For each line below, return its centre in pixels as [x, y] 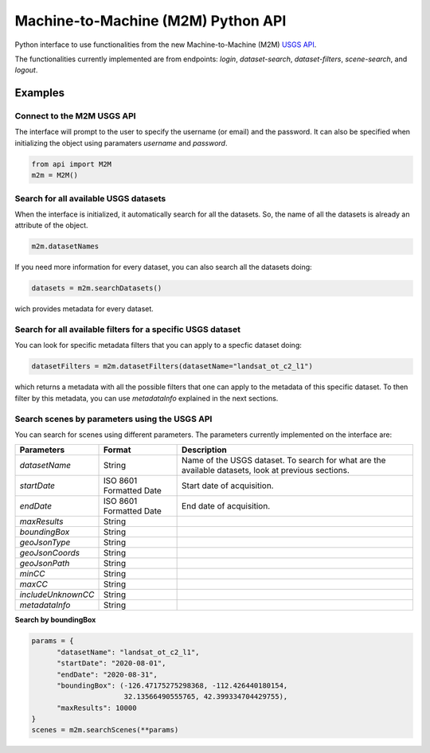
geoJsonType [45, 543]
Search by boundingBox [55, 620]
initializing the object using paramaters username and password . [121, 142]
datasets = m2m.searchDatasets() [97, 288]
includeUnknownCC [57, 595]
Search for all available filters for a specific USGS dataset [127, 330]
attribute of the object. [51, 225]
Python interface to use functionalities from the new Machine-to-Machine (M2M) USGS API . [166, 45]
